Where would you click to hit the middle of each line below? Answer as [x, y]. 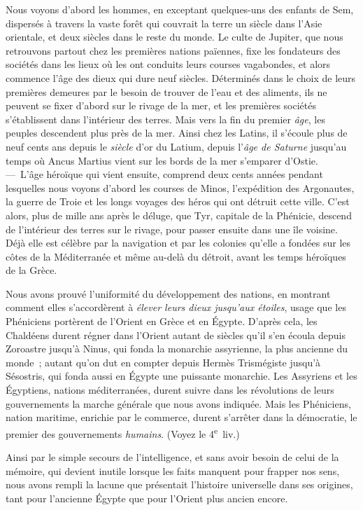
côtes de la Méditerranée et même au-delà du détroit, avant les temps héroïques [176, 256]
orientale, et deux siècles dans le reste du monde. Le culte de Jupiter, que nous [175, 37]
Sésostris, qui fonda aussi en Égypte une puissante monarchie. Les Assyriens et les [181, 376]
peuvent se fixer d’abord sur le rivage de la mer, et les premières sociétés [161, 105]
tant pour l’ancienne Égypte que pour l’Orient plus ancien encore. [147, 498]
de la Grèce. [31, 270]
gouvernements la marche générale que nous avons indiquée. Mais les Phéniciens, [178, 403]
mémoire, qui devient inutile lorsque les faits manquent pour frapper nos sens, [173, 470]
